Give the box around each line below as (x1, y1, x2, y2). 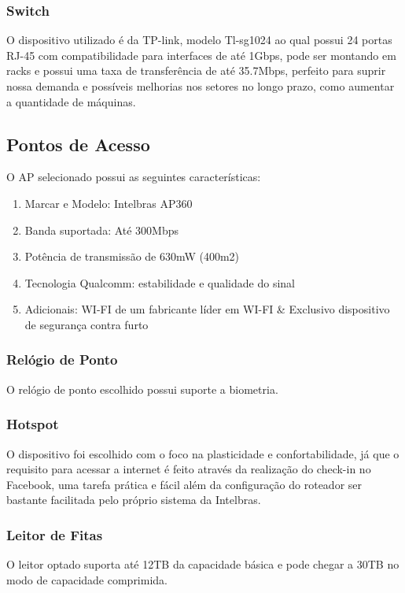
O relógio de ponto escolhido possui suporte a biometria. (6, 380, 278, 397)
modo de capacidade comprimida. (6, 571, 168, 587)
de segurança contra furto (24, 316, 149, 332)
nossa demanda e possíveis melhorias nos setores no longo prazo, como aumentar (6, 78, 395, 94)
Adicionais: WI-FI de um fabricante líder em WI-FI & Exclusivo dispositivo (24, 301, 390, 317)
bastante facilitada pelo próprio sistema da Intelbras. (6, 491, 261, 508)
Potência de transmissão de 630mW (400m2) (24, 248, 240, 265)
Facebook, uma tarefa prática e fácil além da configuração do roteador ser (6, 476, 363, 492)
